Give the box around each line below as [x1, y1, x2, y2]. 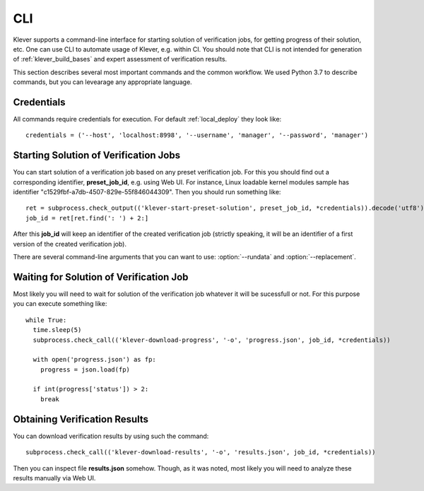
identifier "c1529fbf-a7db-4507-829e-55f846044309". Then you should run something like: [13, 188, 281, 196]
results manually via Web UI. [13, 473, 96, 482]
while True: [25, 316, 67, 324]
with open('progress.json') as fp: [33, 355, 157, 364]
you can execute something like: [13, 300, 107, 308]
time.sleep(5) [33, 326, 82, 334]
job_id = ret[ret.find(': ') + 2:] [25, 214, 149, 222]
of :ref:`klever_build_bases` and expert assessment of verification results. [13, 55, 228, 64]
